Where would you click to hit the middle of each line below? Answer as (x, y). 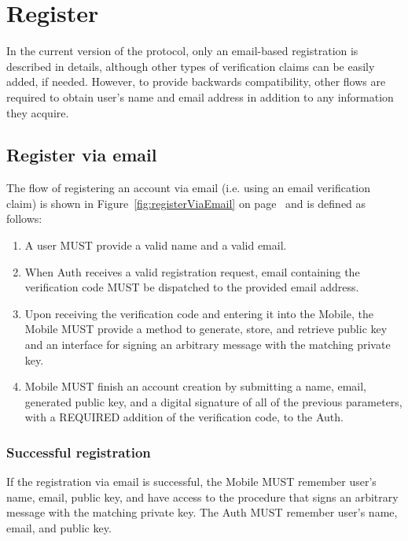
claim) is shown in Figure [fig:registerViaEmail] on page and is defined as (186, 203)
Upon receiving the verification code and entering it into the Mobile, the (199, 313)
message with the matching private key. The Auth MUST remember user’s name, (202, 512)
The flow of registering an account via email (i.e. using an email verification (189, 188)
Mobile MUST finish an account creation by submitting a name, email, (196, 386)
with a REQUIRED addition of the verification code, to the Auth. (184, 417)
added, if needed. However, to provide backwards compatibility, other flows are (196, 82)
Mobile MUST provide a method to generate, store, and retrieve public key (206, 329)
